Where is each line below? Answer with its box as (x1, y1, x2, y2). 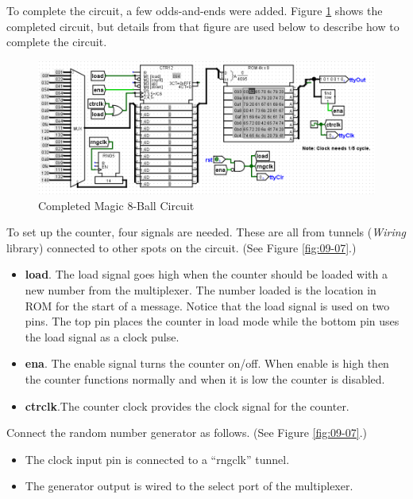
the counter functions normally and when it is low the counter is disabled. (25, 371, 385, 388)
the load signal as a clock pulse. (25, 328, 179, 345)
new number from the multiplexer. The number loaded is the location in (25, 282, 376, 298)
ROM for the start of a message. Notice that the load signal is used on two (25, 297, 390, 314)
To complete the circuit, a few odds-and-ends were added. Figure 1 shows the (6, 2, 383, 18)
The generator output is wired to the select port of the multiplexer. (25, 478, 353, 494)
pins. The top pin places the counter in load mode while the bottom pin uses (25, 313, 399, 329)
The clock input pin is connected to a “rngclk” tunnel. (25, 450, 290, 467)
